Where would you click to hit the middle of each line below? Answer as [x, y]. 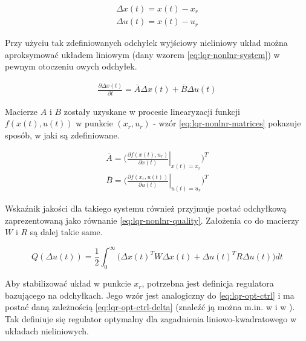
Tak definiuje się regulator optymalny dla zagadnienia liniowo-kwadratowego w [151, 318]
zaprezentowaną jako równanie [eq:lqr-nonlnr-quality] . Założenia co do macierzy [152, 220]
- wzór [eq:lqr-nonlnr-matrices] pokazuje [227, 123]
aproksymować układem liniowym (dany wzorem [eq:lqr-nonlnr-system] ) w [142, 54]
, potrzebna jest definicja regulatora [208, 283]
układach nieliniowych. [47, 330]
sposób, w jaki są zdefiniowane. [62, 135]
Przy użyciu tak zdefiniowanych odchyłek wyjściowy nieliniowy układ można [146, 43]
